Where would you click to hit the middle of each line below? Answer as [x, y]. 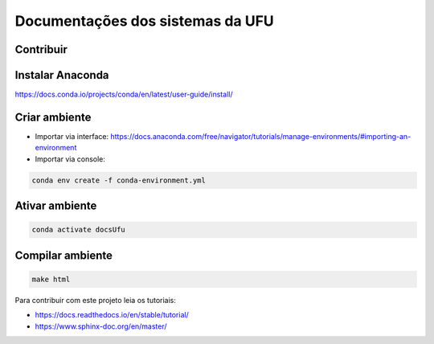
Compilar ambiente [63, 255]
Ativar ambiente [56, 206]
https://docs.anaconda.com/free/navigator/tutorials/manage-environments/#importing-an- [260, 136]
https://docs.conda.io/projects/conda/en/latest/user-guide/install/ [124, 94]
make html [51, 279]
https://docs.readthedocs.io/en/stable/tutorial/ [112, 315]
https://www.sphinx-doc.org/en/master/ [101, 326]
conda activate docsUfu [79, 230]
